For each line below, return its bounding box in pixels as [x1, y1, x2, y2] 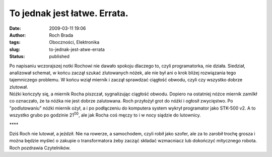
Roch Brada [49, 32, 74, 38]
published [49, 54, 70, 60]
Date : [9, 25, 21, 31]
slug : [9, 46, 20, 53]
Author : [9, 32, 26, 38]
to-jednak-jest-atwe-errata [49, 46, 105, 53]
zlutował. [9, 84, 28, 90]
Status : [9, 54, 25, 60]
